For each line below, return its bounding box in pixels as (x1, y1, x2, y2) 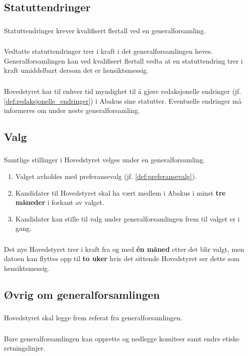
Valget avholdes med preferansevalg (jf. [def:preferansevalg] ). (15, 171, 197, 181)
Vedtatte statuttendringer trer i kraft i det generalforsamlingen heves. (4, 46, 213, 56)
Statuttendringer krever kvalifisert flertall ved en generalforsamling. (4, 25, 206, 35)
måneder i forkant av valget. (15, 197, 104, 207)
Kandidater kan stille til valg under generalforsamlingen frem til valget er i (15, 213, 240, 223)
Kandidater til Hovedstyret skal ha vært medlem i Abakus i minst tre (15, 187, 226, 198)
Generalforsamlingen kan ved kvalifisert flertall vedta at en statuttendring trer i (4, 55, 243, 66)
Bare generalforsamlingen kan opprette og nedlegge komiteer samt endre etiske (4, 333, 240, 343)
